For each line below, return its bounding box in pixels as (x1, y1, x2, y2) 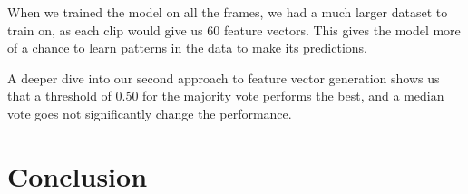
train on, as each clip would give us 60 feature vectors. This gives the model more (7, 20, 461, 39)
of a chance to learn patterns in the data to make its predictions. (7, 38, 367, 57)
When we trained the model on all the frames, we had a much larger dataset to (7, 3, 448, 21)
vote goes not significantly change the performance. (7, 103, 292, 122)
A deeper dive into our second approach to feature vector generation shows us (7, 68, 440, 87)
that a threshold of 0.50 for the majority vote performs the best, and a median (7, 86, 444, 105)
